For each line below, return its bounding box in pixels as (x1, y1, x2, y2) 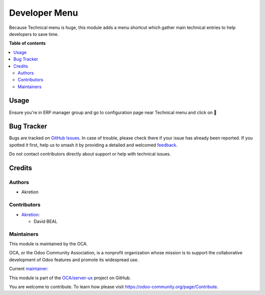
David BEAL (33, 218, 57, 224)
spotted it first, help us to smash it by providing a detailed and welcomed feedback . (9, 142, 178, 148)
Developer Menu (9, 7, 79, 18)
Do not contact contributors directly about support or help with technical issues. (9, 151, 171, 157)
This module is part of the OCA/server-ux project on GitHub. (9, 275, 131, 281)
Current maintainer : (9, 266, 49, 272)
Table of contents (9, 40, 46, 46)
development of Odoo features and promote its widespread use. (9, 257, 139, 263)
